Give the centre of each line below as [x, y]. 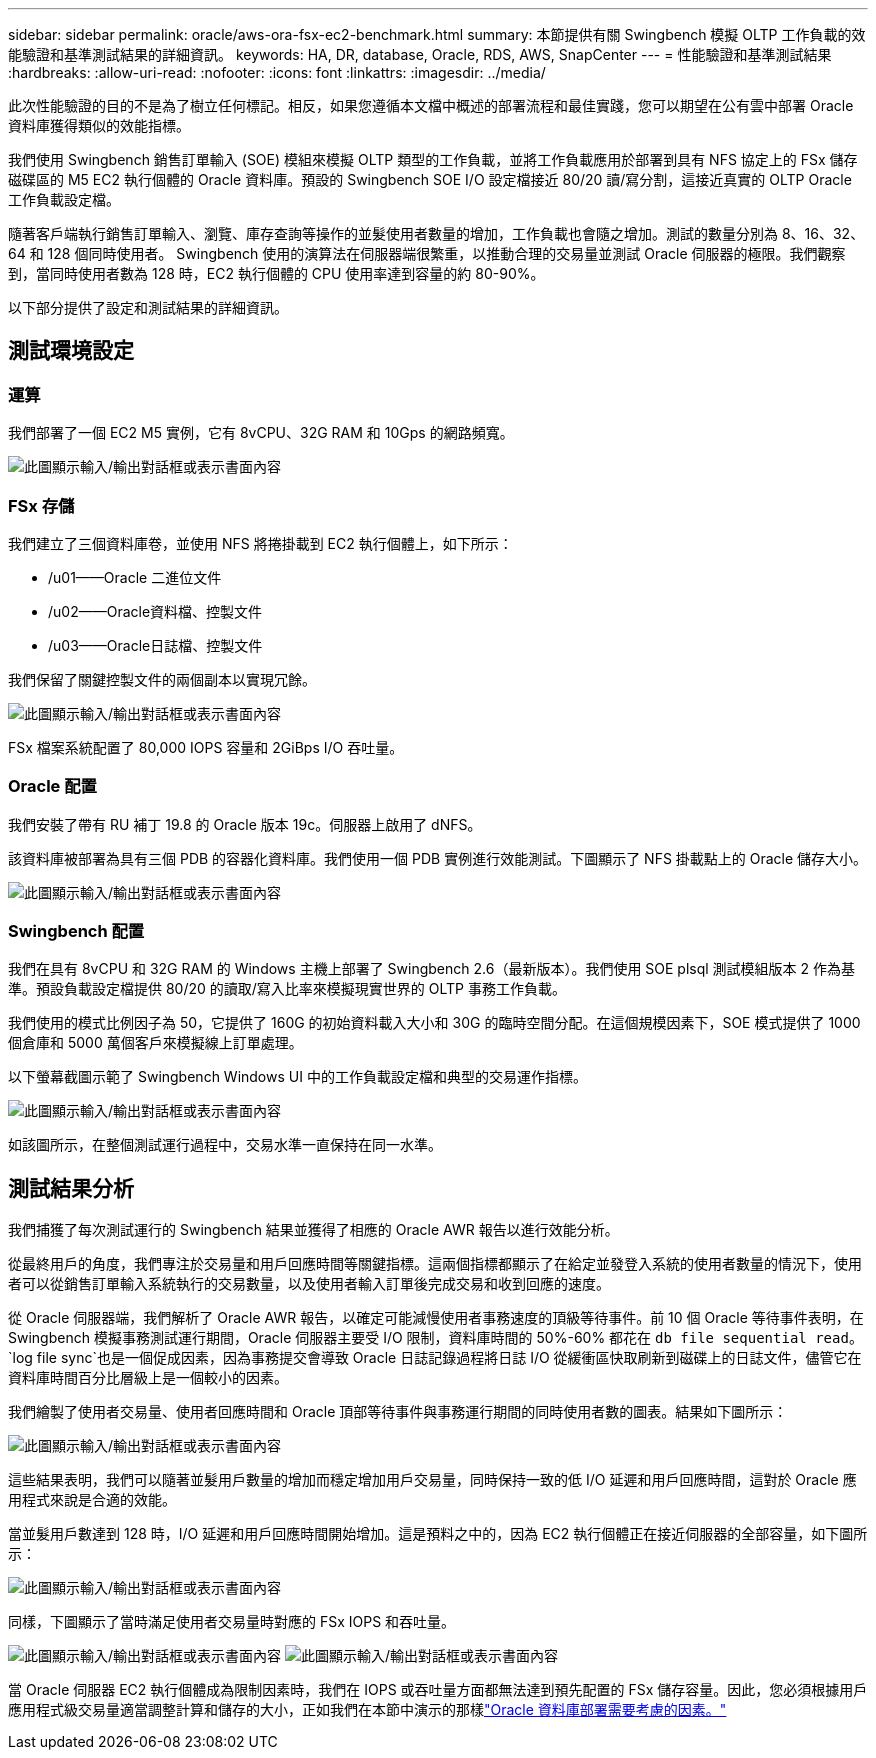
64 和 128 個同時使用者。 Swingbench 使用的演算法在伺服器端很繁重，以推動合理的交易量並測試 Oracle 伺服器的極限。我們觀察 [427, 253]
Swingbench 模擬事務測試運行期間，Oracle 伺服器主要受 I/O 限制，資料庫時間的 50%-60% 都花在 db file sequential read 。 [435, 1338]
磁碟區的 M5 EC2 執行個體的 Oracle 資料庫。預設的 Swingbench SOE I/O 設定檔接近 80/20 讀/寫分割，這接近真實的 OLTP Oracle [430, 179]
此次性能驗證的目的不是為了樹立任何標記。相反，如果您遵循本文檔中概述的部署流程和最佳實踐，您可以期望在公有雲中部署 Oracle [431, 105]
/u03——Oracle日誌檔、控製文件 [155, 645]
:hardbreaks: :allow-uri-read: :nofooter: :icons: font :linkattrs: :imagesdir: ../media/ [277, 72]
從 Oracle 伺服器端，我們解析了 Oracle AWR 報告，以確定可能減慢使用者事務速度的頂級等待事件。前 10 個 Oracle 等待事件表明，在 [436, 1318]
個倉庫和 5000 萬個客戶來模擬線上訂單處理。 [155, 1043]
